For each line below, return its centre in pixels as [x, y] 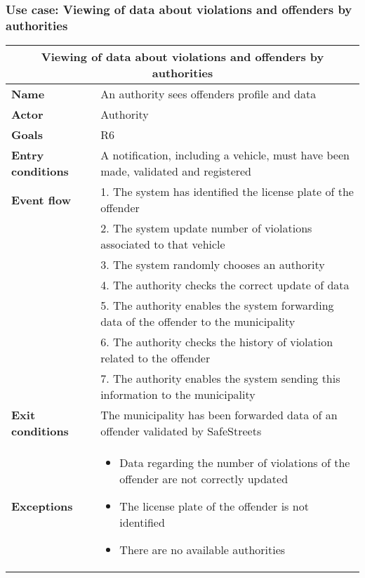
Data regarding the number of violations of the [235, 463]
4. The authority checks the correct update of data [225, 285]
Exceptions [42, 506]
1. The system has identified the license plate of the [227, 192]
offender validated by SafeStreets [181, 431]
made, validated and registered [176, 171]
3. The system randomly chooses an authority [213, 265]
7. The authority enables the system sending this [220, 379]
